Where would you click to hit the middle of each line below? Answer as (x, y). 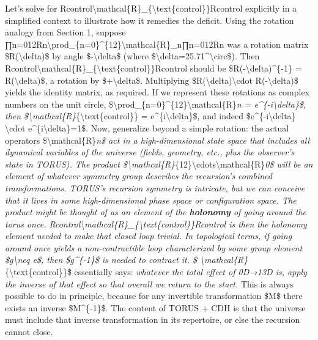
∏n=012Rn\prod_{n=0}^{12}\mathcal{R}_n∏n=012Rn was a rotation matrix (157, 44)
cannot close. (29, 332)
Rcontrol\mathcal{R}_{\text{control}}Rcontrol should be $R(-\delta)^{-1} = (153, 68)
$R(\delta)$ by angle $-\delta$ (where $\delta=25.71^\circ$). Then (132, 56)
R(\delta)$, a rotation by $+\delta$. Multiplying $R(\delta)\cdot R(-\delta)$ (152, 80)
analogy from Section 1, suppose (65, 32)
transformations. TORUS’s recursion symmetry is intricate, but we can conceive (155, 187)
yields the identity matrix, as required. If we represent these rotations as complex (157, 92)
